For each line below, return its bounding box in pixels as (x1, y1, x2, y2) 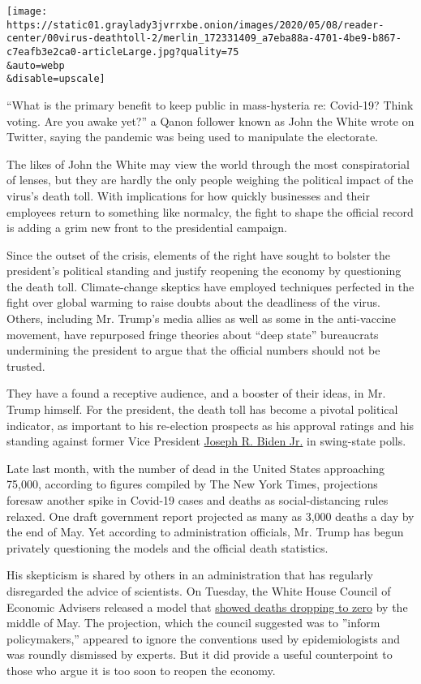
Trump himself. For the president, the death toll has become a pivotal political (6, 401, 398, 418)
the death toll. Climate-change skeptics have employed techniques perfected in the (6, 277, 415, 295)
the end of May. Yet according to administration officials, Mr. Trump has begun (6, 523, 404, 540)
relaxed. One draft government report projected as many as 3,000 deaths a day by (6, 507, 415, 524)
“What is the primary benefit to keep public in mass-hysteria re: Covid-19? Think (6, 96, 414, 113)
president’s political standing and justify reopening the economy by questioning (6, 262, 402, 279)
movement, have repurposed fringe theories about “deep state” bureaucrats (6, 325, 379, 342)
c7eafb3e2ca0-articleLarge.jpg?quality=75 (6, 45, 239, 58)
